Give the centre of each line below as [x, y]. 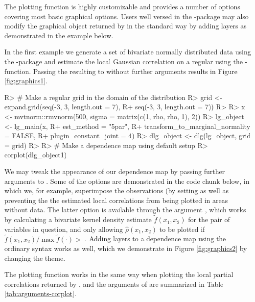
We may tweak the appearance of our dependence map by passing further [115, 171]
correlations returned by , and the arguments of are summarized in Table [114, 284]
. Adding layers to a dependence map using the [155, 239]
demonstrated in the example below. [59, 35]
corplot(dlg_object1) [36, 155]
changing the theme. [35, 258]
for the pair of [209, 219]
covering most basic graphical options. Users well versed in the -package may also [127, 16]
